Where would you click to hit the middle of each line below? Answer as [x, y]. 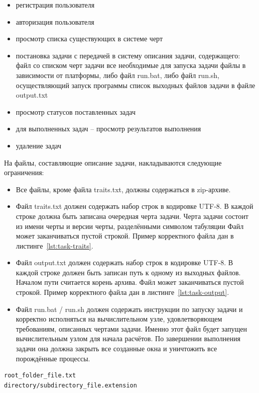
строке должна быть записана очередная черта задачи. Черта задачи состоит [132, 216]
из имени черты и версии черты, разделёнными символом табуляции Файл [130, 226]
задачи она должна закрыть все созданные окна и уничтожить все [116, 348]
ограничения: [24, 172]
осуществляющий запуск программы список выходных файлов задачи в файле [136, 85]
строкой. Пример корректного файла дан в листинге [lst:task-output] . [122, 292]
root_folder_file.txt [40, 376]
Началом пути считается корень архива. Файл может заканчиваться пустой [130, 282]
